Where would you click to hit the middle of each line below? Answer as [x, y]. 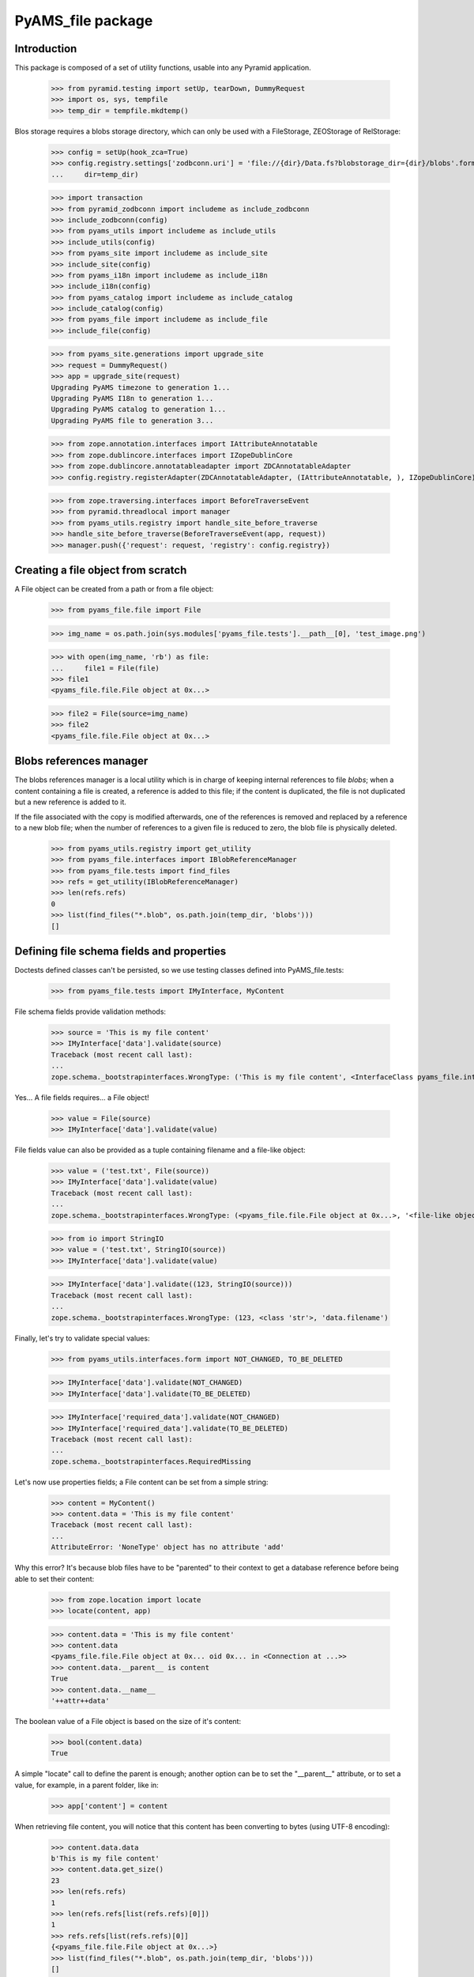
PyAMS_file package [84, 21]
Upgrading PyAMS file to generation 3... [132, 420]
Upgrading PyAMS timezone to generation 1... [141, 387]
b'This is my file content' [105, 1858]
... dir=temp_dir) [95, 174]
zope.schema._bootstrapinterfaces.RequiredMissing [151, 1461]
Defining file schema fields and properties [120, 952]
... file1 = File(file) [105, 668]
